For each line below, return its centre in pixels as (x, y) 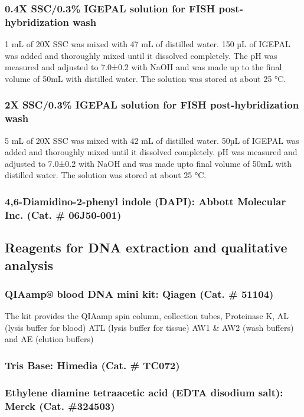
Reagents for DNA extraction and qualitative (146, 247)
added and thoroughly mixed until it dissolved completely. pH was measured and (151, 152)
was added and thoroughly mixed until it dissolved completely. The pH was (141, 55)
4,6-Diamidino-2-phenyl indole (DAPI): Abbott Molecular (146, 201)
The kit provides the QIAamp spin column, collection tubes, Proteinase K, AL (147, 316)
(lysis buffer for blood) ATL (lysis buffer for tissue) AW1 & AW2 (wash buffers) (149, 327)
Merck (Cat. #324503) (60, 405)
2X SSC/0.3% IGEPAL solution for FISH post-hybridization (152, 105)
